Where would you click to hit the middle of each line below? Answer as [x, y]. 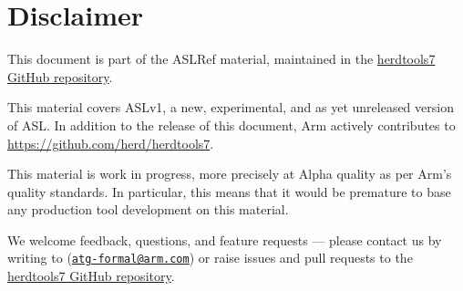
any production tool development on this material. [148, 209]
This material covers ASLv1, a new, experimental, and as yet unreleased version [231, 107]
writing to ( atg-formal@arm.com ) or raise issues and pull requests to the [210, 258]
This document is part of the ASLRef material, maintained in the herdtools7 [221, 59]
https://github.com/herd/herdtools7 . [111, 143]
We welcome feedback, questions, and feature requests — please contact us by [225, 239]
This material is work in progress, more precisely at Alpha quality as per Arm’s [230, 174]
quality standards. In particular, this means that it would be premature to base [229, 191]
